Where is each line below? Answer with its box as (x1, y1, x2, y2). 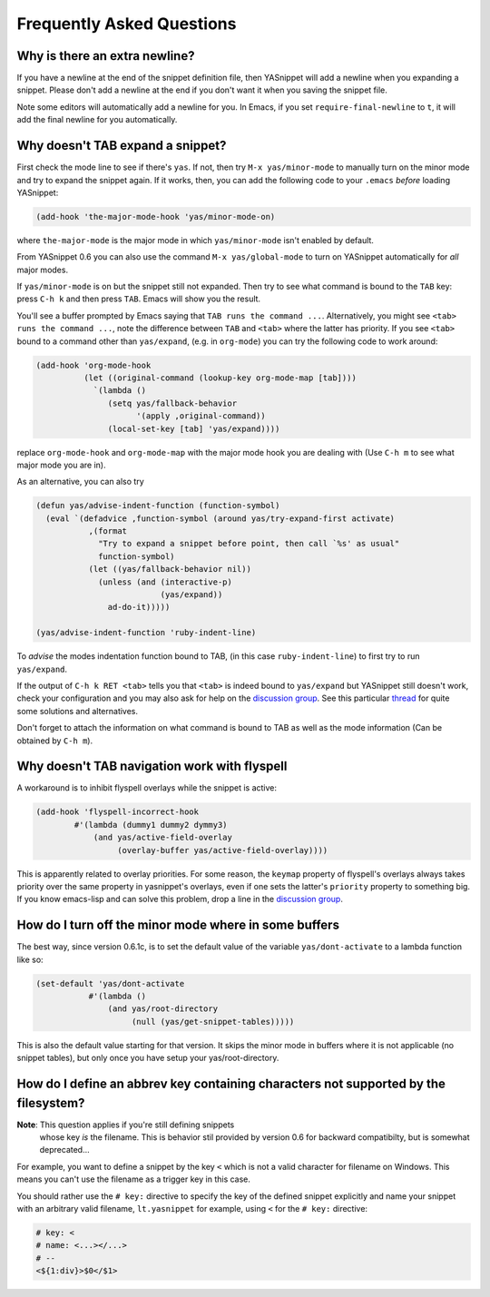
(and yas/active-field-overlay (93, 832, 233, 843)
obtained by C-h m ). (16, 735, 93, 746)
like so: (16, 954, 44, 965)
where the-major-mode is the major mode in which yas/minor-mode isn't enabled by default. (16, 234, 374, 245)
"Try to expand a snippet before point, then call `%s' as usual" (98, 538, 400, 549)
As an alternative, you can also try (16, 477, 144, 487)
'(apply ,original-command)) (136, 411, 267, 421)
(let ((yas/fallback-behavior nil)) (88, 564, 251, 575)
